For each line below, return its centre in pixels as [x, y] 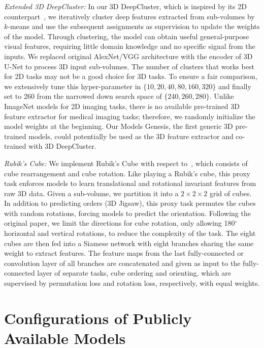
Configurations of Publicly [98, 318]
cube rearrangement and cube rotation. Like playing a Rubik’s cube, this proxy [127, 173]
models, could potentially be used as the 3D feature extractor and [131, 136]
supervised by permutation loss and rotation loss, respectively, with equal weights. [132, 283]
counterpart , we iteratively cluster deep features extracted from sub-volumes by [129, 16]
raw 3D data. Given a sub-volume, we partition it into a [91, 193]
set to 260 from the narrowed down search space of [83, 96]
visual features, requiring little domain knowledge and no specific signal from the [130, 46]
